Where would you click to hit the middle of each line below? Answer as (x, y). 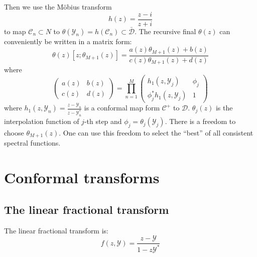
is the (224, 108)
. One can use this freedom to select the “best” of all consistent (156, 132)
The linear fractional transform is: (56, 230)
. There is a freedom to (200, 121)
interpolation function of (42, 121)
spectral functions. (32, 143)
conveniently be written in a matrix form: (68, 41)
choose (14, 132)
